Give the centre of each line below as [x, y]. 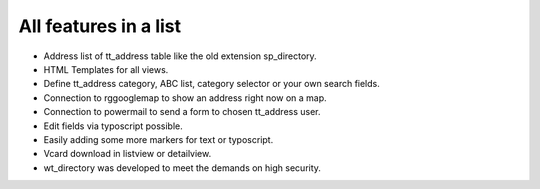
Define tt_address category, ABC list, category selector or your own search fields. [211, 84]
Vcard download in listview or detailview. [127, 154]
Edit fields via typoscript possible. [113, 126]
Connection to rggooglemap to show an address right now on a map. [185, 97]
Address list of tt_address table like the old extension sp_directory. [180, 56]
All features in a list [100, 26]
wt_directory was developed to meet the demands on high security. [182, 167]
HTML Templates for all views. [106, 69]
